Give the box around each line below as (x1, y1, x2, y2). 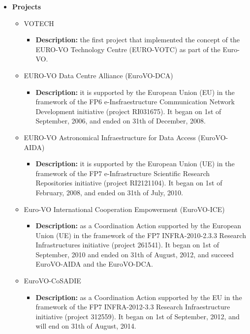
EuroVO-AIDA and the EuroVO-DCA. (35, 259, 153, 269)
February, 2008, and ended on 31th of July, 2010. (35, 187, 183, 197)
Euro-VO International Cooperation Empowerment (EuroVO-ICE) (24, 204, 225, 214)
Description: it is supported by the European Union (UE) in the (35, 158, 235, 169)
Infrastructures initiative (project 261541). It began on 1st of (35, 240, 219, 250)
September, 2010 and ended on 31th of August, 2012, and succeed (35, 249, 234, 259)
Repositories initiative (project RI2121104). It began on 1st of (35, 178, 222, 188)
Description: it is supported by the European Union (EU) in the (35, 87, 235, 97)
